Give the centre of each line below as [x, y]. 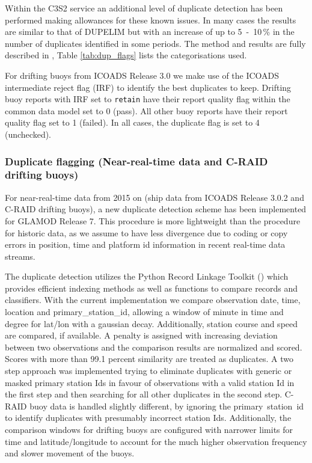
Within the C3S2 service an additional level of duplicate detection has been [144, 8]
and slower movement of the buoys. [70, 453]
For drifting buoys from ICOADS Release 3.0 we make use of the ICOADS [142, 75]
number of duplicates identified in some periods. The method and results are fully [155, 43]
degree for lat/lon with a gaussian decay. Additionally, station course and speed [151, 323]
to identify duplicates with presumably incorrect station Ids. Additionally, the [148, 418]
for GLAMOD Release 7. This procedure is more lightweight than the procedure [153, 220]
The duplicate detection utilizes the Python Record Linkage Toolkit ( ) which [147, 276]
